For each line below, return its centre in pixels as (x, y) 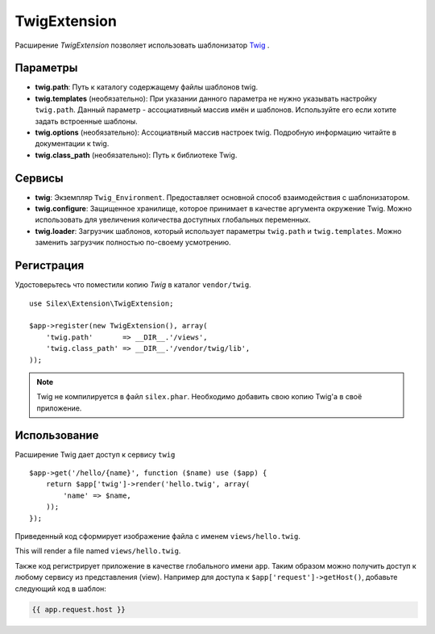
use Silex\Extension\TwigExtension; (101, 303)
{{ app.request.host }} (79, 610)
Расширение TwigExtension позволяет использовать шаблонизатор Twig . (142, 45)
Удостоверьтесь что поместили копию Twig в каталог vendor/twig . (133, 285)
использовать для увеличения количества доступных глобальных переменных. (173, 220)
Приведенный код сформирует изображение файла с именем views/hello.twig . (158, 536)
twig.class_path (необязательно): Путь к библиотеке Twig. (136, 155)
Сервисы (39, 178)
